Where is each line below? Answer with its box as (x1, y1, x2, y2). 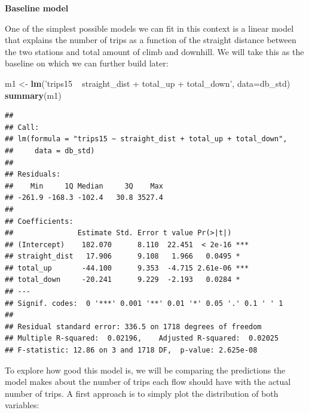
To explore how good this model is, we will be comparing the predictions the (5, 363, 286, 376)
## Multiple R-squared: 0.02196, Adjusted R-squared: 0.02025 (5, 334, 279, 343)
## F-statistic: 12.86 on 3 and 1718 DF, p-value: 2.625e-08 (5, 346, 258, 355)
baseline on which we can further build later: (5, 57, 169, 69)
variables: (5, 399, 39, 411)
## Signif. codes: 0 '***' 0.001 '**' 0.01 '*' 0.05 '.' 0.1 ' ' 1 (5, 299, 283, 308)
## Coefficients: (5, 217, 74, 226)
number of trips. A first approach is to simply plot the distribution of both (5, 387, 279, 399)
